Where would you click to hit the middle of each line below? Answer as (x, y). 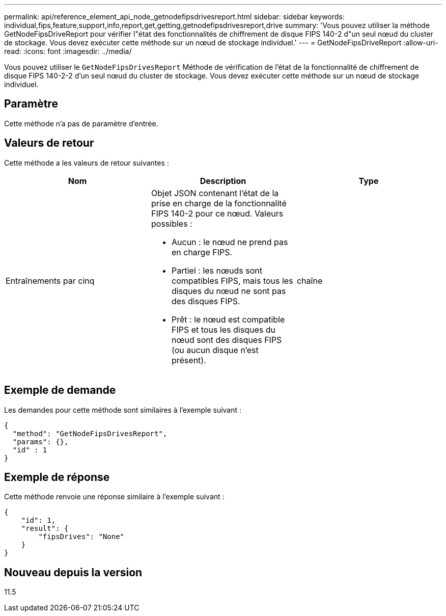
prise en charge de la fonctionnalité (219, 203)
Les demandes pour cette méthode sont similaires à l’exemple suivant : (123, 410)
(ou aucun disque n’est (215, 350)
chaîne (310, 280)
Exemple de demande (60, 390)
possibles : (172, 223)
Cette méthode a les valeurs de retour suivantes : (87, 163)
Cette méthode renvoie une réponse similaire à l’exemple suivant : (114, 497)
